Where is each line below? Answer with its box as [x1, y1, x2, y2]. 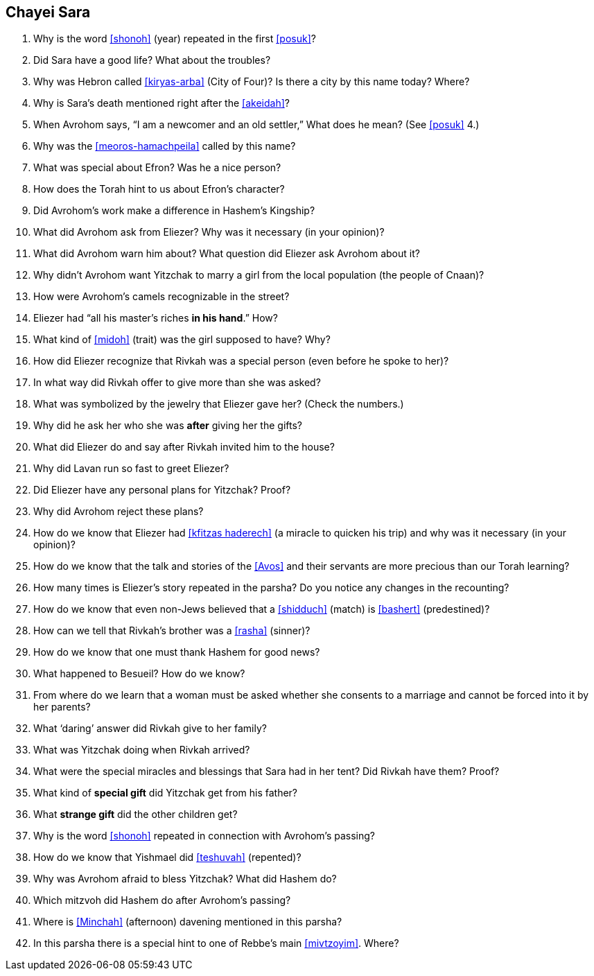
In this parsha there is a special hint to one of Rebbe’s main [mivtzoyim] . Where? [33, 937, 399, 950]
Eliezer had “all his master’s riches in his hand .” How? [33, 312, 278, 324]
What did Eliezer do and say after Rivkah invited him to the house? [33, 441, 335, 453]
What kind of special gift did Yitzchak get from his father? [33, 787, 298, 799]
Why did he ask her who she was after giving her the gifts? [33, 419, 302, 432]
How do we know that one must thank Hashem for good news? [33, 646, 320, 659]
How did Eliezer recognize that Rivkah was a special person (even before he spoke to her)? [33, 355, 449, 367]
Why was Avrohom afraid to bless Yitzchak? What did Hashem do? [33, 873, 337, 885]
